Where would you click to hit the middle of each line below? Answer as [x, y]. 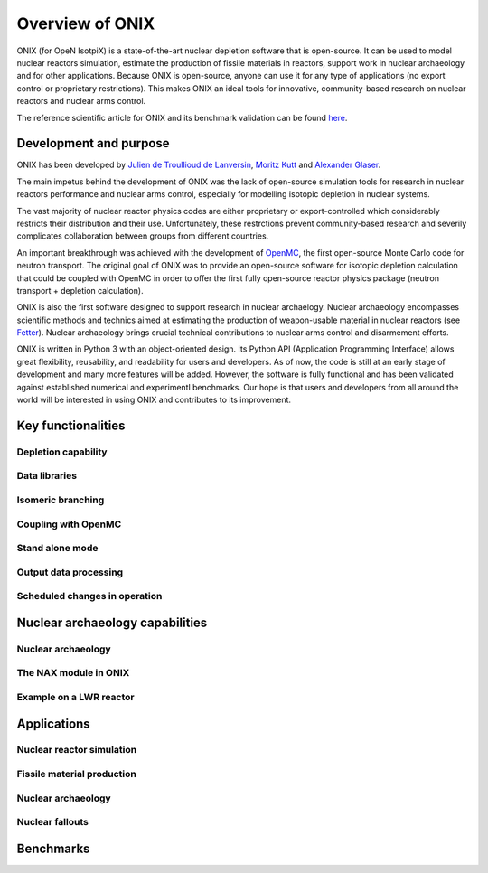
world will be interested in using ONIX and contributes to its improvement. [154, 400]
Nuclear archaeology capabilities [112, 622]
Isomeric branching [61, 500]
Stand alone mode [57, 549]
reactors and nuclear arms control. [81, 101]
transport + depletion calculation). [80, 290]
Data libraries [47, 476]
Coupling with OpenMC [69, 524]
